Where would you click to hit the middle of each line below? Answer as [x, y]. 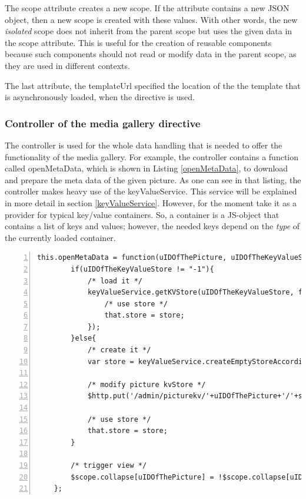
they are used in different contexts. [67, 65]
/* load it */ [115, 281]
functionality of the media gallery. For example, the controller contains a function [152, 156]
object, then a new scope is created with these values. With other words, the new [151, 19]
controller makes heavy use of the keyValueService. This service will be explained [151, 191]
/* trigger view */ [109, 465]
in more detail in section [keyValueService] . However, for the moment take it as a [151, 202]
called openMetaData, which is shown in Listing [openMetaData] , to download [147, 168]
